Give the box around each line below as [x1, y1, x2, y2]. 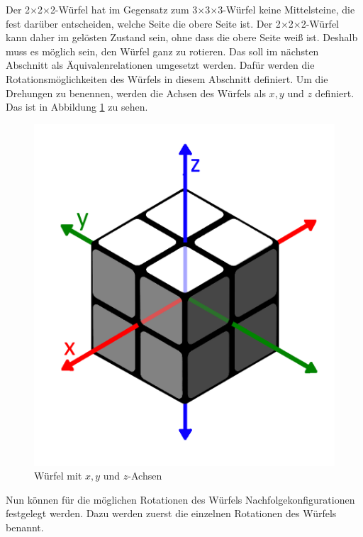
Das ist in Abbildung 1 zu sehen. [6, 99, 148, 114]
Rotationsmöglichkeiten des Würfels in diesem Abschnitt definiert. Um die [6, 71, 328, 86]
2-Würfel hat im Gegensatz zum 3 [50, 2, 198, 16]
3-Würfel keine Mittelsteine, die [218, 2, 355, 16]
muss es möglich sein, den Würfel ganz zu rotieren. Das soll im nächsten [6, 43, 319, 58]
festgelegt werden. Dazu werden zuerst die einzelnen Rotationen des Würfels [6, 506, 337, 521]
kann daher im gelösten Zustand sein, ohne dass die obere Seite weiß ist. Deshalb [6, 30, 358, 45]
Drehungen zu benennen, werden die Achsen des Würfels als [6, 85, 266, 100]
